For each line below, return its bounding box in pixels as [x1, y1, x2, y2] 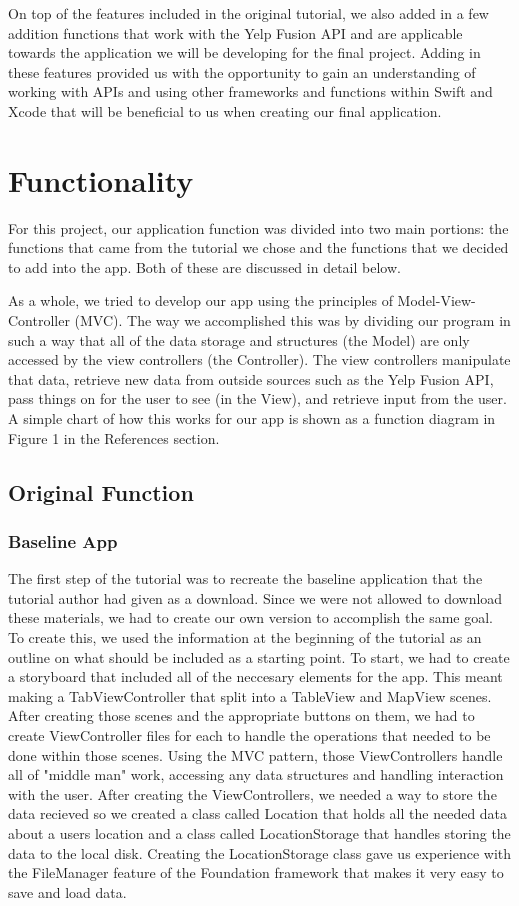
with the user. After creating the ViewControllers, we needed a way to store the [8, 783, 497, 804]
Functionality [8, 159, 194, 200]
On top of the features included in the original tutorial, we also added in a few [8, 3, 489, 23]
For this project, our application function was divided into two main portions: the [8, 217, 509, 238]
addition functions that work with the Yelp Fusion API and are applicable [8, 22, 463, 43]
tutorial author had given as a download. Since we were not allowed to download [8, 587, 503, 608]
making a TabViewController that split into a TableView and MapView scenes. [8, 685, 492, 706]
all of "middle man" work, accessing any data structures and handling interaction [8, 764, 504, 785]
